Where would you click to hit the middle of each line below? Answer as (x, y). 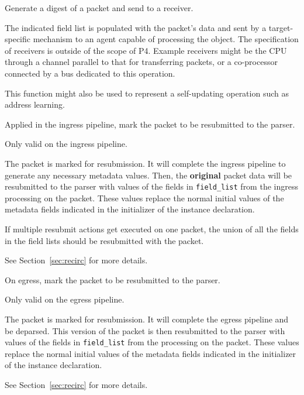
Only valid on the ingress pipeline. (66, 144)
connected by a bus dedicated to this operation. (90, 73)
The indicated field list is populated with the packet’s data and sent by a (136, 27)
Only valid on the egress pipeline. (65, 299)
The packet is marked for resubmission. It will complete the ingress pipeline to (145, 163)
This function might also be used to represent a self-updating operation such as (147, 93)
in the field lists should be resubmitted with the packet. (104, 240)
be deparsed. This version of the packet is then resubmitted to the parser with (145, 330)
